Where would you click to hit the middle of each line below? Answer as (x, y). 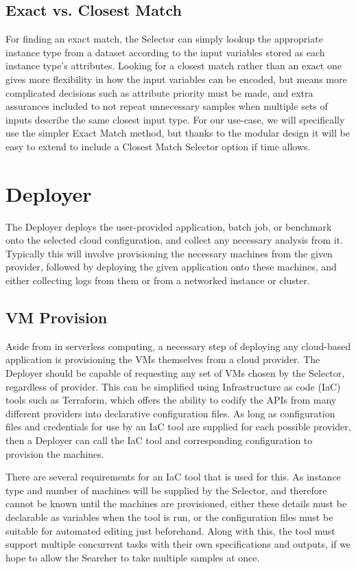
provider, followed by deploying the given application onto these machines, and (171, 267)
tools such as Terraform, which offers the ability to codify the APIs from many (171, 400)
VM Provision (57, 317)
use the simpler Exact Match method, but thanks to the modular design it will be (178, 133)
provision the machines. (55, 453)
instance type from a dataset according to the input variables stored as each (165, 52)
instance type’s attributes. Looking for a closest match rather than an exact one (174, 66)
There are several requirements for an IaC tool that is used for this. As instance (173, 477)
